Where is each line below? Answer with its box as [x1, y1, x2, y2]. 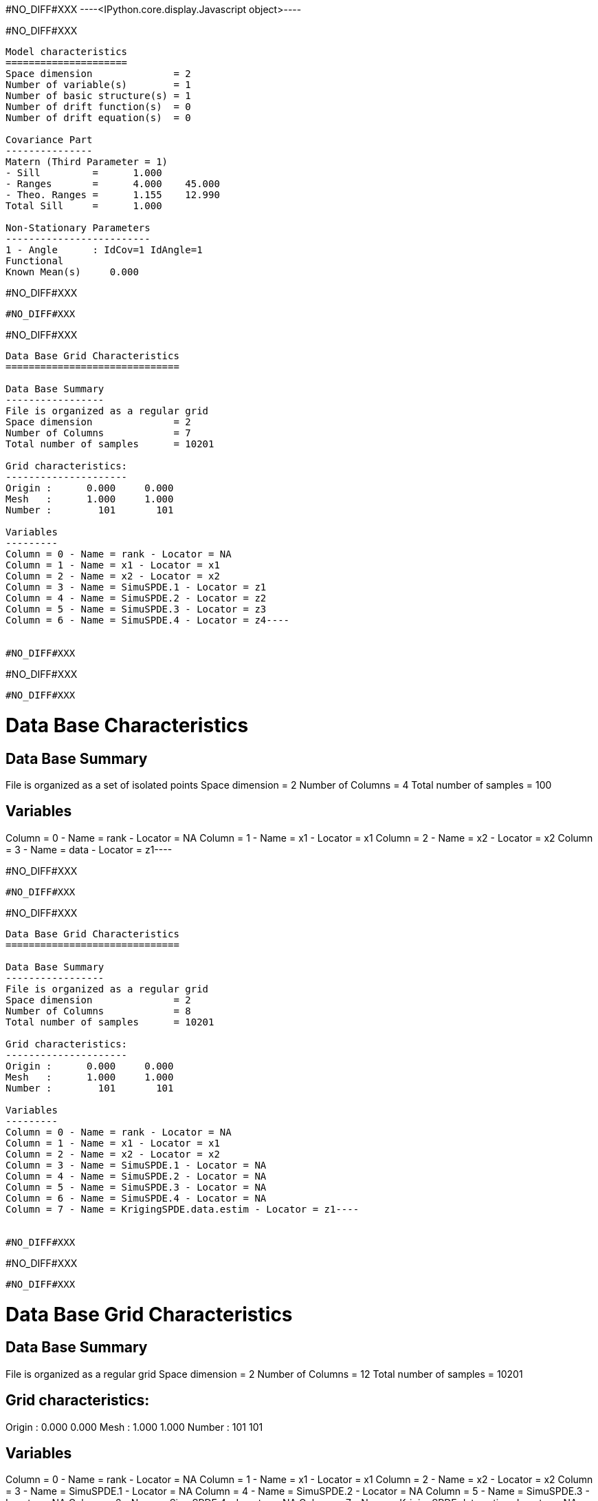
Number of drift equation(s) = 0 [5, 112, 191, 123]
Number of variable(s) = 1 [5, 79, 191, 90]
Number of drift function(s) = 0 [5, 101, 191, 112]
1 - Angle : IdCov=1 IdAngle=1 [5, 244, 203, 255]
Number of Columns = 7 [5, 427, 191, 438]
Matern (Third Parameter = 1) [5, 156, 168, 167]
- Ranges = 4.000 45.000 [5, 178, 220, 189]
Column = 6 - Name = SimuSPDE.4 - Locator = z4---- [5, 615, 290, 626]
